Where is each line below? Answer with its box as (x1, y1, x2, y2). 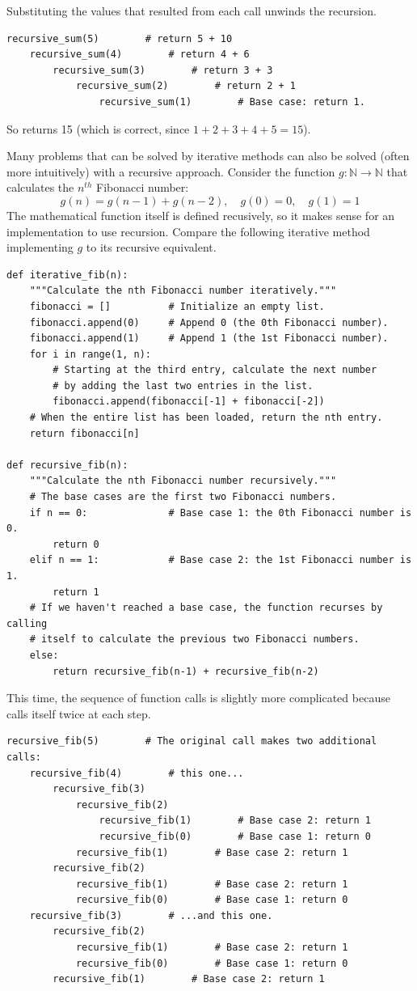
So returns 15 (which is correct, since (6, 120, 190, 137)
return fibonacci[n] (29, 427, 140, 439)
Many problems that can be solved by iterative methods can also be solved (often (6, 147, 410, 164)
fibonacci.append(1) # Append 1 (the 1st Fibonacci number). (29, 332, 389, 345)
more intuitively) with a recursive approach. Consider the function (6, 163, 335, 180)
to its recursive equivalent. (86, 239, 217, 256)
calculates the (6, 179, 74, 196)
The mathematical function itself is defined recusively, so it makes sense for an (6, 206, 395, 223)
